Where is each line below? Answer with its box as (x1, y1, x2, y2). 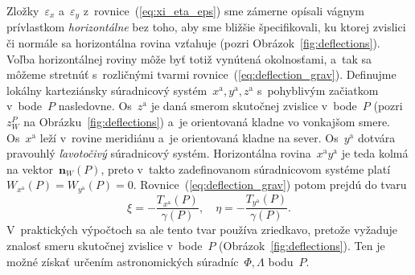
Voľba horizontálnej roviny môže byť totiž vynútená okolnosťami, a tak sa (6, 50, 372, 67)
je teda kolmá (341, 145, 409, 162)
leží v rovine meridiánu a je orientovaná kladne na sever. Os (39, 129, 339, 146)
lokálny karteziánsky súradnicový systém (6, 81, 207, 98)
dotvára (357, 129, 396, 146)
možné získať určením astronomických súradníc (6, 252, 239, 269)
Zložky (6, 2, 39, 18)
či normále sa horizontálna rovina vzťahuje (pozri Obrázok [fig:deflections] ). (6, 35, 380, 51)
